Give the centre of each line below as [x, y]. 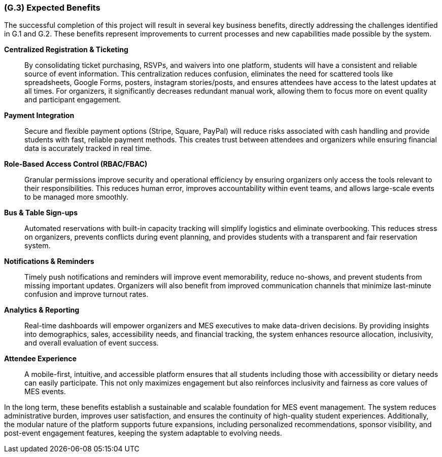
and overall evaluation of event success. [92, 343]
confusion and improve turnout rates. [87, 294]
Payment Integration [39, 116]
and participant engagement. [73, 100]
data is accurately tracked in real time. [88, 148]
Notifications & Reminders [49, 261]
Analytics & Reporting [42, 310]
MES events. [45, 392]
